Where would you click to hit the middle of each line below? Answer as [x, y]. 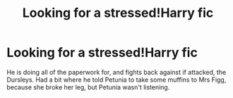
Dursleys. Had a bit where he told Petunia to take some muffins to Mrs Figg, [116, 80]
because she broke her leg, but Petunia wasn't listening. [88, 87]
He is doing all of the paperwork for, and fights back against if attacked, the [116, 72]
